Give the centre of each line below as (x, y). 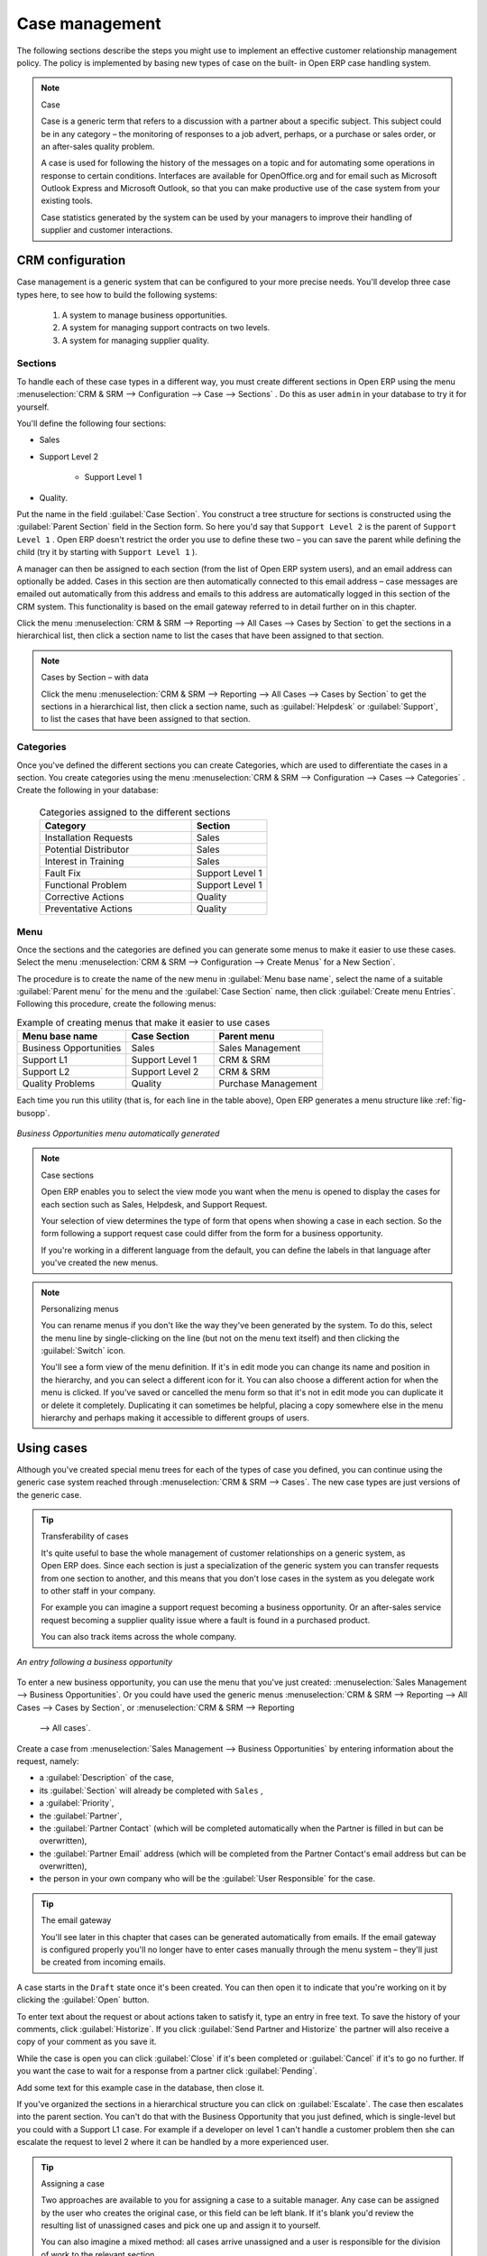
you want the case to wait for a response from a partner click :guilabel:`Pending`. (167, 2071)
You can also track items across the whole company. (139, 1637)
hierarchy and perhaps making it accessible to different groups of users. (175, 1418)
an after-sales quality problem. (98, 146)
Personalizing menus (80, 1308)
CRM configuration (71, 260)
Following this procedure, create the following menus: (116, 1004)
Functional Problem (86, 885)
